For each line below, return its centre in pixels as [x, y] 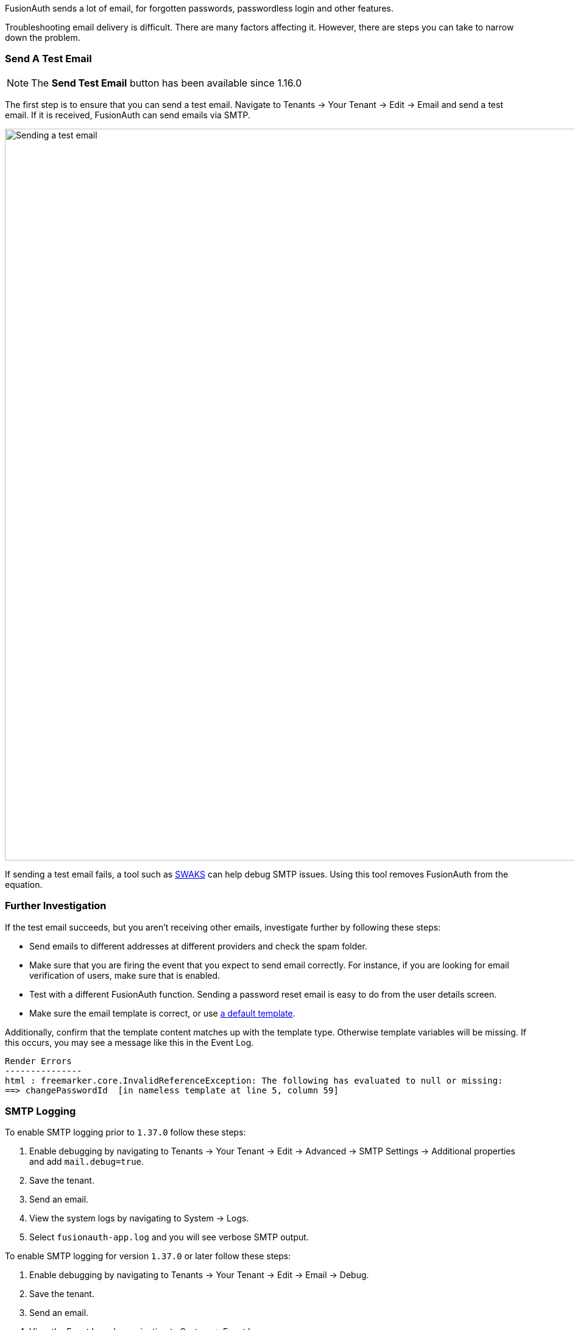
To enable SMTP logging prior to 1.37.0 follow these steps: [125, 1132]
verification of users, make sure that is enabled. [125, 975]
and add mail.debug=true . [87, 1162]
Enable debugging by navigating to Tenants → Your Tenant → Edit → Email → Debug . [199, 1275]
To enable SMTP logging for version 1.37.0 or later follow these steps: [148, 1256]
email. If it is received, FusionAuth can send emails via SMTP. [128, 115]
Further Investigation [56, 906]
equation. [24, 884]
